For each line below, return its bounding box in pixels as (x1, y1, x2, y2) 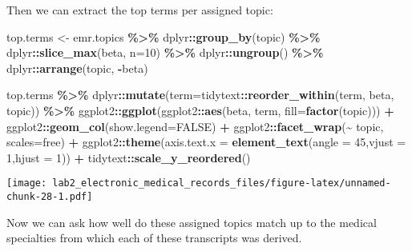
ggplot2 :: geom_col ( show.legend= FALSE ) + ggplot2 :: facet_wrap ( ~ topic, (6, 118, 384, 134)
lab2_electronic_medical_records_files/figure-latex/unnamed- (52, 177, 391, 189)
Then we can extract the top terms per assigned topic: (6, 2, 273, 18)
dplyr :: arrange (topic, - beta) (6, 59, 148, 76)
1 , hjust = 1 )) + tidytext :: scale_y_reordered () (6, 149, 251, 165)
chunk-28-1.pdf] (6, 191, 93, 202)
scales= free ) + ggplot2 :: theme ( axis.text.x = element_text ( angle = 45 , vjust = (6, 133, 406, 150)
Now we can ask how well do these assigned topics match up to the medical (6, 213, 377, 230)
